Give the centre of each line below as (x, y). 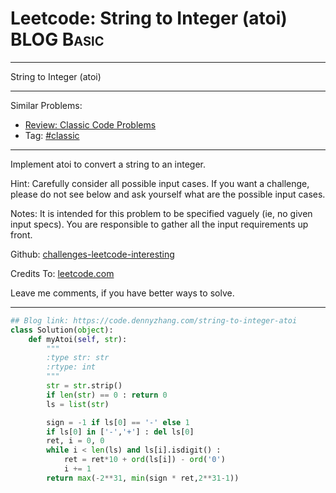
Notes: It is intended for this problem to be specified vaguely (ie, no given (161, 213)
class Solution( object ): (62, 330)
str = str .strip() (84, 386)
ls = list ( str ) (78, 404)
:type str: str (78, 358)
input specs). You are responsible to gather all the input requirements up (159, 224)
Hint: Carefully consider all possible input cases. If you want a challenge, (160, 183)
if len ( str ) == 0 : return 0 (107, 395)
